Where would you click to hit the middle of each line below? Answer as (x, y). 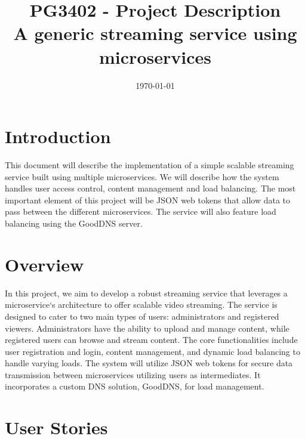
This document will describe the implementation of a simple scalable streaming (150, 165)
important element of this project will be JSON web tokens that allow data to (147, 200)
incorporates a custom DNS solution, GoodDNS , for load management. (135, 386)
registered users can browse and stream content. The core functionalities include (151, 340)
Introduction (58, 136)
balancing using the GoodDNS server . (74, 223)
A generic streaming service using (155, 33)
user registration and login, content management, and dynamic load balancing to (152, 351)
